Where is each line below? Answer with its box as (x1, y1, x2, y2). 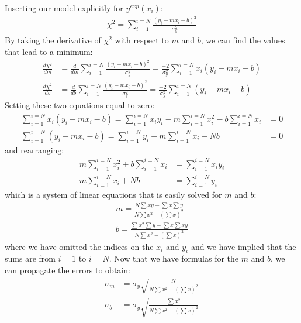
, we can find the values (200, 34, 285, 46)
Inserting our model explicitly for (5, 2, 123, 13)
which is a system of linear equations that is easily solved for (5, 188, 222, 201)
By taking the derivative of (5, 34, 101, 46)
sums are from (5, 252, 56, 264)
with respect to (115, 34, 169, 46)
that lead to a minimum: (5, 45, 93, 57)
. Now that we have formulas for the (109, 252, 239, 264)
